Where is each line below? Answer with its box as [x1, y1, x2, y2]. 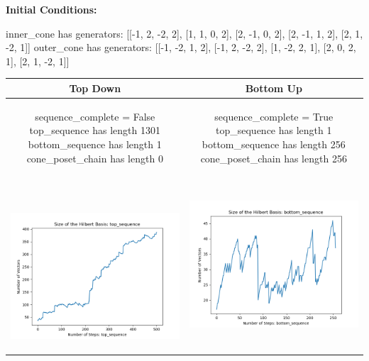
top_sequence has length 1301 [29, 123, 160, 138]
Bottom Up [245, 80, 302, 95]
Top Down [69, 80, 121, 95]
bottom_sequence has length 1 [28, 136, 162, 151]
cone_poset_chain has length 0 [26, 150, 163, 165]
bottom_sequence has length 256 [202, 136, 346, 151]
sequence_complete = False [35, 109, 155, 123]
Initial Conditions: [6, 2, 97, 16]
